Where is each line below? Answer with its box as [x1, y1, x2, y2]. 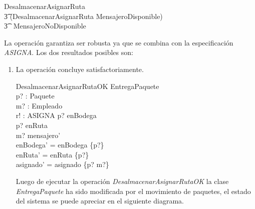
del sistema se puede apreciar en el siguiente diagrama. [16, 195, 184, 206]
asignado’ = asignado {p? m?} [16, 159, 109, 169]
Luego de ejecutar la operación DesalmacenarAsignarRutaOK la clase [16, 175, 229, 186]
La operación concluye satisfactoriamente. [16, 63, 144, 74]
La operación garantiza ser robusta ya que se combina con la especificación [4, 37, 233, 47]
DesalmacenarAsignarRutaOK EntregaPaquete [16, 80, 159, 91]
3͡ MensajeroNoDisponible [4, 20, 86, 31]
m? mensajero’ [16, 129, 61, 140]
